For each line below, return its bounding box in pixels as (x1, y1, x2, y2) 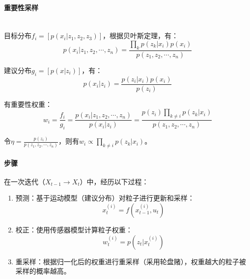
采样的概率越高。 (15, 266, 71, 276)
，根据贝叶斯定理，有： (103, 30, 179, 41)
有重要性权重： (4, 99, 52, 109)
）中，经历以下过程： (80, 176, 149, 186)
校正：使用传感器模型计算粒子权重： (15, 224, 133, 234)
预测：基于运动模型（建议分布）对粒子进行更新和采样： (15, 193, 194, 203)
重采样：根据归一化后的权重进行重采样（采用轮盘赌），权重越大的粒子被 (15, 256, 246, 266)
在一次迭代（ (4, 176, 45, 186)
